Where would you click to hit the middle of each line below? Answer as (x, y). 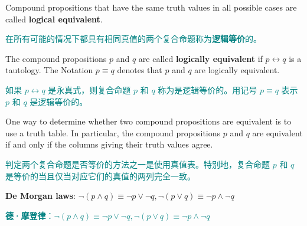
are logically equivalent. (237, 70)
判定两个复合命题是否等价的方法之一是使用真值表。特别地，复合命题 (138, 164)
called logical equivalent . (54, 19)
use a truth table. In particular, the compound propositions (113, 132)
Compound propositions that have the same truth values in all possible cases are (151, 7)
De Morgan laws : (40, 196)
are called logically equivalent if (200, 58)
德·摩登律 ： (30, 215)
